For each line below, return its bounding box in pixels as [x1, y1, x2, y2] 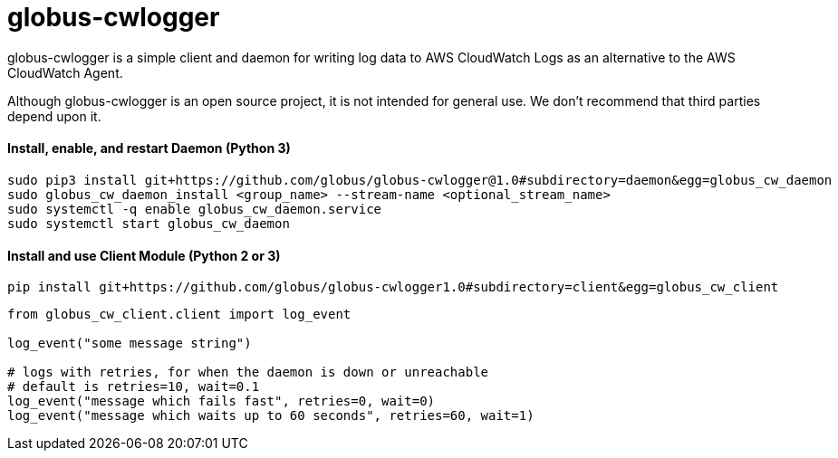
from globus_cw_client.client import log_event [7, 307, 352, 322]
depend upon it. [7, 108, 101, 124]
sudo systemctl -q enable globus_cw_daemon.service [7, 201, 382, 216]
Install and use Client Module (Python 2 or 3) [7, 247, 281, 263]
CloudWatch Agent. [7, 64, 123, 81]
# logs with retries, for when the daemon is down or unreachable [7, 365, 489, 380]
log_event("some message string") [7, 336, 252, 351]
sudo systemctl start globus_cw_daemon [7, 215, 290, 231]
